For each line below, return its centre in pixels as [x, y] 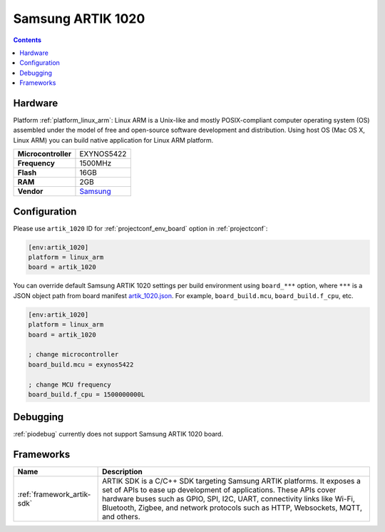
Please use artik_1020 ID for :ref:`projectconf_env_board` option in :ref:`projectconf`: [140, 228]
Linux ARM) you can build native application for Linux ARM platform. [113, 140]
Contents [27, 40]
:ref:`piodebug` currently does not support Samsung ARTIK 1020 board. [118, 434]
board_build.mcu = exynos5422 [81, 364]
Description [122, 472]
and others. [121, 517]
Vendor [30, 191]
